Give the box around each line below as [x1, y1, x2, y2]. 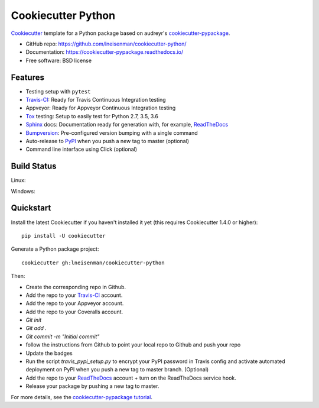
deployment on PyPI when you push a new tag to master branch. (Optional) [25, 366, 209, 373]
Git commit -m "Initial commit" [25, 333, 100, 340]
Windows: [11, 187, 35, 195]
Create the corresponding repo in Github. [25, 283, 126, 290]
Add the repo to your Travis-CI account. [25, 292, 123, 299]
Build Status [11, 161, 57, 171]
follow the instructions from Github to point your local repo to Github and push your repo [25, 341, 241, 348]
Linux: [11, 177, 26, 184]
